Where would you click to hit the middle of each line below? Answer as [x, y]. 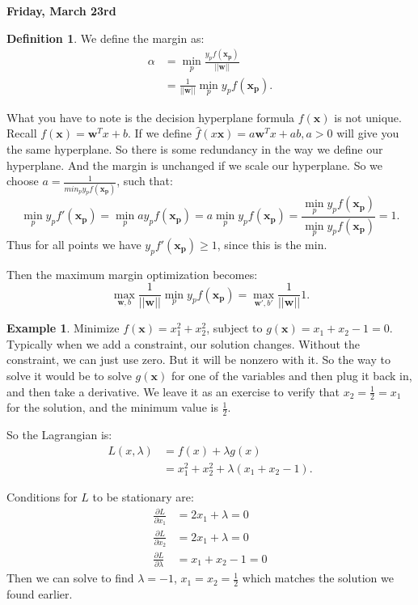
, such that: [145, 181]
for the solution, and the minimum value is [112, 407]
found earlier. [40, 593]
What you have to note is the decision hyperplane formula [151, 117]
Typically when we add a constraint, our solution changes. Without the [184, 343]
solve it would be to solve [69, 376]
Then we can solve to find [70, 578]
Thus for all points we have [74, 244]
